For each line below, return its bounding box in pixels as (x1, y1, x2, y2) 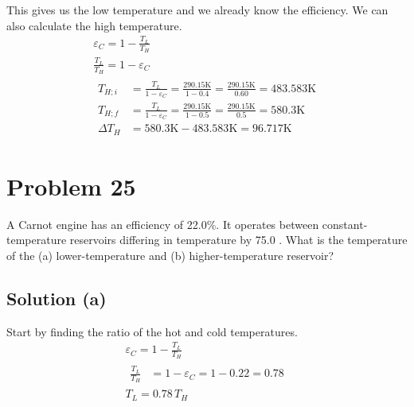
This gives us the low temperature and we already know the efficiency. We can (6, 2, 389, 17)
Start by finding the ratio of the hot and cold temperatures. (6, 323, 298, 339)
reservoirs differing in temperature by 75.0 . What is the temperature (69, 231, 408, 248)
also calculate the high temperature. (6, 17, 182, 33)
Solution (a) (6, 285, 107, 310)
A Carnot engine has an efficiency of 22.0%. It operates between (6, 215, 319, 232)
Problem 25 (6, 169, 136, 202)
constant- (322, 215, 368, 232)
